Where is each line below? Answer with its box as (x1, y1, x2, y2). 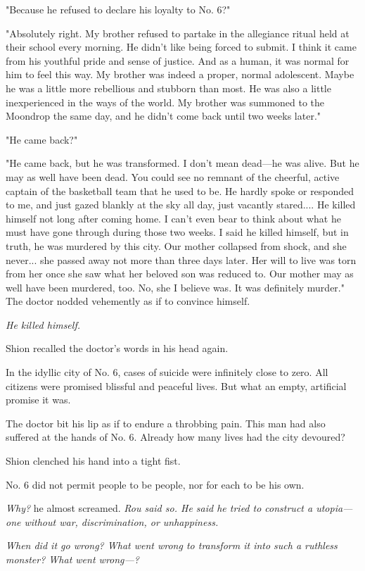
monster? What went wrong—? (6, 552, 139, 566)
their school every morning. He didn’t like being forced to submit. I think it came (6, 39, 357, 54)
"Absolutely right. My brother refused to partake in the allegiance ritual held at (6, 25, 350, 40)
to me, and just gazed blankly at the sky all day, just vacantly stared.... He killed (6, 197, 356, 212)
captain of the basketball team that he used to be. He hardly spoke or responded (6, 183, 354, 198)
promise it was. (6, 392, 71, 407)
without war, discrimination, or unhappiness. (24, 514, 219, 529)
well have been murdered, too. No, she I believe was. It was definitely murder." (6, 280, 345, 294)
